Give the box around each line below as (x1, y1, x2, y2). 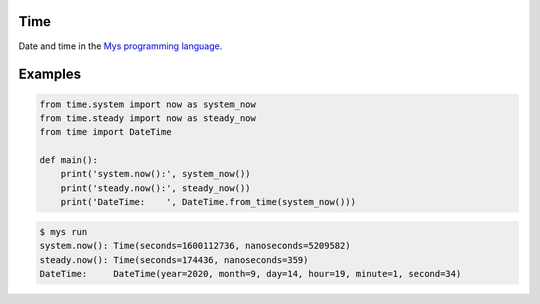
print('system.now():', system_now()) (60, 168, 251, 180)
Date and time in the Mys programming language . (18, 40, 223, 52)
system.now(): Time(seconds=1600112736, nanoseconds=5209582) (39, 240, 351, 252)
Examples (18, 66, 82, 83)
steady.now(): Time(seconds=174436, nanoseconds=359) (39, 254, 309, 265)
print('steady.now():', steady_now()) (60, 182, 251, 194)
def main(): (39, 155, 99, 166)
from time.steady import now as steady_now (39, 112, 257, 124)
